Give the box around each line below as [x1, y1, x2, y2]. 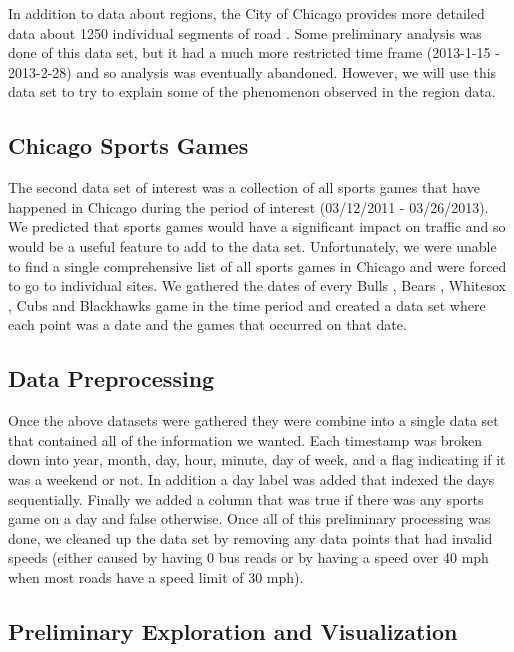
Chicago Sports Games [8, 130, 249, 161]
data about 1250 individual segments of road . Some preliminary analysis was [8, 22, 482, 43]
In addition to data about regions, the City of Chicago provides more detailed [8, 3, 485, 23]
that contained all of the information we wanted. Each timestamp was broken [8, 429, 483, 450]
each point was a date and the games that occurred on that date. [8, 314, 407, 335]
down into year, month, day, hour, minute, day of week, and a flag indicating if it [8, 449, 506, 470]
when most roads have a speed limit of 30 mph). [8, 566, 304, 587]
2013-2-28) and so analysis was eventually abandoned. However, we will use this [8, 61, 497, 82]
